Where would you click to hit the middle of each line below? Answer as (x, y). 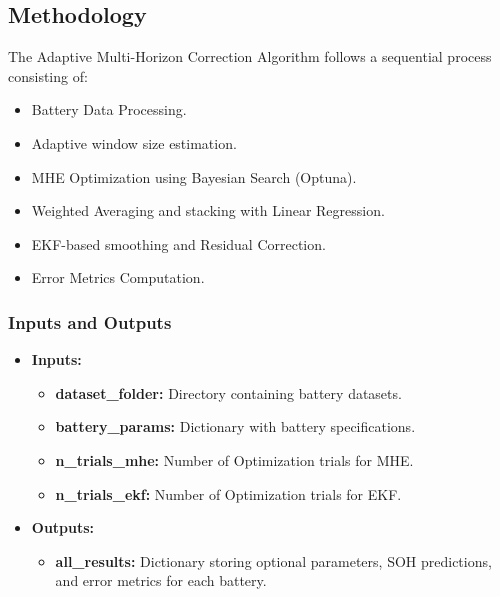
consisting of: (48, 75)
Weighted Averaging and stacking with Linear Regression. (208, 210)
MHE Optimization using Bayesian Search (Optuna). (194, 176)
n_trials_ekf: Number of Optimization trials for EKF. (228, 493)
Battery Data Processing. (109, 109)
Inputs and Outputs (90, 321)
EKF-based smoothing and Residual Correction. (178, 243)
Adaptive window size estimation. (134, 142)
